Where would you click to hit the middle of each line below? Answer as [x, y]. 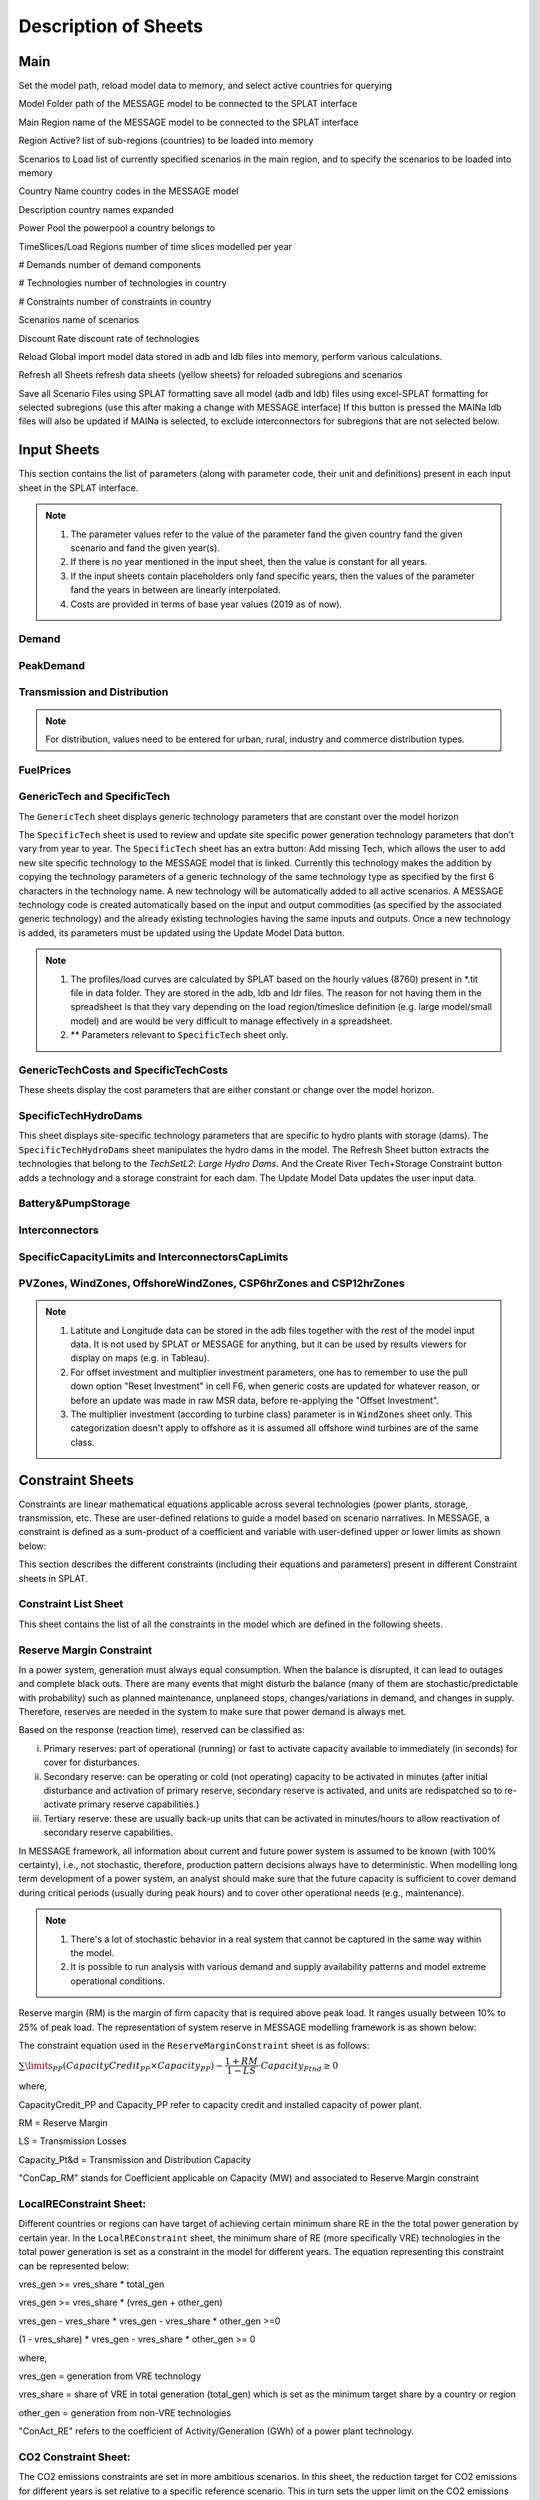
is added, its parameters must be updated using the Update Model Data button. [181, 932]
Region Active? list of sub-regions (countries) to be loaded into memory [166, 141]
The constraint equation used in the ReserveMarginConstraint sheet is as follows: [194, 2045]
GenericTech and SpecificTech [94, 797]
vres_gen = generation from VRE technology [110, 2376]
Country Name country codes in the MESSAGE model [128, 191]
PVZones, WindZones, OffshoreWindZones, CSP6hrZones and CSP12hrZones [211, 1283]
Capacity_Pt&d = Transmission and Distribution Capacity [135, 2159]
